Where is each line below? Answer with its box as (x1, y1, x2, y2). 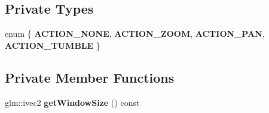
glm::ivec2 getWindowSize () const (5, 96, 140, 108)
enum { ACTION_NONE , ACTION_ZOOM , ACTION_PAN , (5, 27, 265, 40)
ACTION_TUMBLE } (5, 39, 100, 51)
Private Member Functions (5, 68, 175, 86)
